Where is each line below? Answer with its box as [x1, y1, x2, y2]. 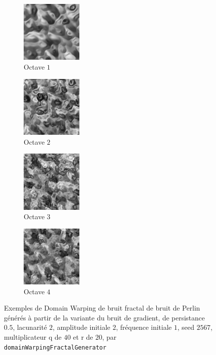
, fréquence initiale [116, 322, 172, 332]
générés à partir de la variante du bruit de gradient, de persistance [4, 312, 205, 322]
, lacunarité [12, 322, 47, 332]
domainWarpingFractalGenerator [4, 344, 107, 351]
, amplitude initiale [52, 322, 110, 332]
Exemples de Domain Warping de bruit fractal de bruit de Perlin [4, 303, 200, 313]
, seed [177, 322, 194, 332]
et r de [73, 332, 93, 342]
